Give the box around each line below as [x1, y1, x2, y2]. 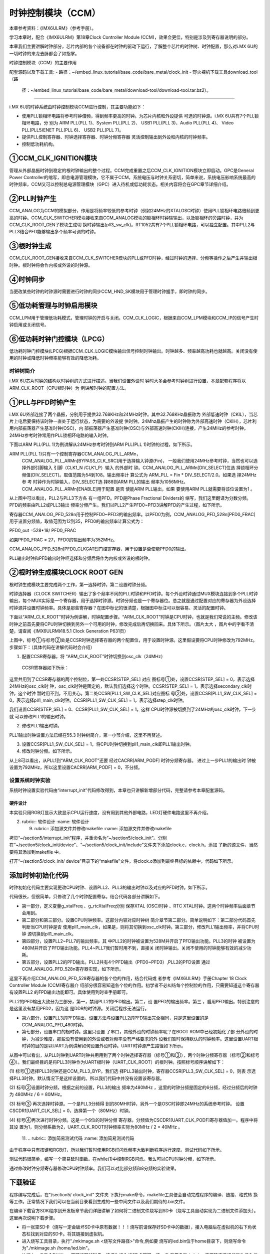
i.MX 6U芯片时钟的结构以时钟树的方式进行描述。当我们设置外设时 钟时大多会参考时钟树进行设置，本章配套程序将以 [9, 378, 246, 384]
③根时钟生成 [9, 242, 52, 250]
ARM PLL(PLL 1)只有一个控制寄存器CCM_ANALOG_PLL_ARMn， [9, 450, 141, 456]
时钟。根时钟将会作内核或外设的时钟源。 [9, 262, 92, 268]
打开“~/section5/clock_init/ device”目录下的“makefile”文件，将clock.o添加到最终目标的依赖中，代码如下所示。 [9, 858, 236, 864]
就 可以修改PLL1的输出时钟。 [9, 713, 68, 719]
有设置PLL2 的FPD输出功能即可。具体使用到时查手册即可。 [9, 989, 130, 995]
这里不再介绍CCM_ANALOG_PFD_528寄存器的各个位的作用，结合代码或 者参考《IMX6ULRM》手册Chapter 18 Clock [9, 975, 247, 981]
